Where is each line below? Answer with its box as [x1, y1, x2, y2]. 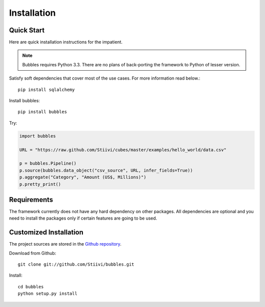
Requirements [9, 195, 53, 204]
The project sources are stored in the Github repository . [9, 241, 122, 247]
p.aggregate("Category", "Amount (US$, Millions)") [19, 174, 147, 180]
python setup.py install [18, 291, 78, 297]
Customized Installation [9, 228, 83, 237]
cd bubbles [18, 284, 44, 289]
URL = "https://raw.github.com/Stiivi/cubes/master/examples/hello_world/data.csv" [19, 147, 227, 152]
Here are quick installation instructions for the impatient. [9, 39, 123, 45]
